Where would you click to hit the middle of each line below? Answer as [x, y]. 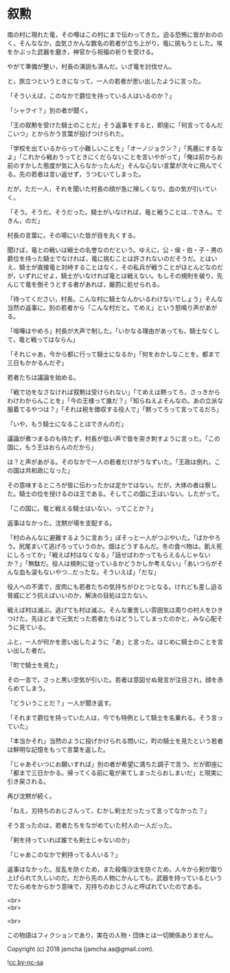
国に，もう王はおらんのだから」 [52, 447]
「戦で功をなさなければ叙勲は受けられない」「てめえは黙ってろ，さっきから [114, 392]
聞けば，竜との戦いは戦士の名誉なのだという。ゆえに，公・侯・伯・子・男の [115, 249]
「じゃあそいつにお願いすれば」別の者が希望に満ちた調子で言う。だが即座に [115, 764]
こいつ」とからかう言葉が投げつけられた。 [67, 133]
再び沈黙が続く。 [31, 796]
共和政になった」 [49, 470]
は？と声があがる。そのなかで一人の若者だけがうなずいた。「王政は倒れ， [111, 462]
